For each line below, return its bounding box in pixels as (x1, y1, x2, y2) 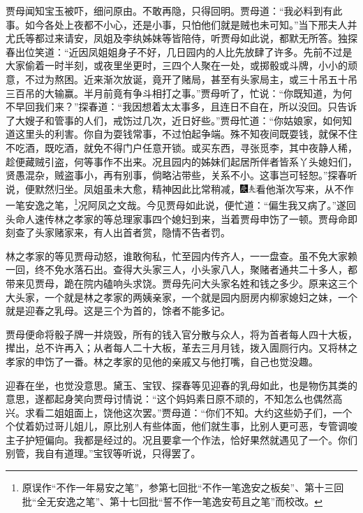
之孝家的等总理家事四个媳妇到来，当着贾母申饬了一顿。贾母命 (64, 211, 348, 226)
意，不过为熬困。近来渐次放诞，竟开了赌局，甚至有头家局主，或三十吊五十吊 (6, 71, 357, 86)
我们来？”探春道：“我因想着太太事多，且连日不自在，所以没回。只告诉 (34, 99, 357, 114)
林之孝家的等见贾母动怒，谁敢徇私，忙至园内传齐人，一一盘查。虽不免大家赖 (6, 248, 357, 263)
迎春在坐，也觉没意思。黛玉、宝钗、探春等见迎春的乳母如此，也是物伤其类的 (6, 377, 357, 392)
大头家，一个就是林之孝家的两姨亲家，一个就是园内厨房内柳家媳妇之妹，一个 (6, 289, 357, 304)
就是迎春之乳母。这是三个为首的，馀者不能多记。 (6, 303, 230, 318)
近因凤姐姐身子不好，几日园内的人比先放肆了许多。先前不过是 (68, 44, 353, 59)
